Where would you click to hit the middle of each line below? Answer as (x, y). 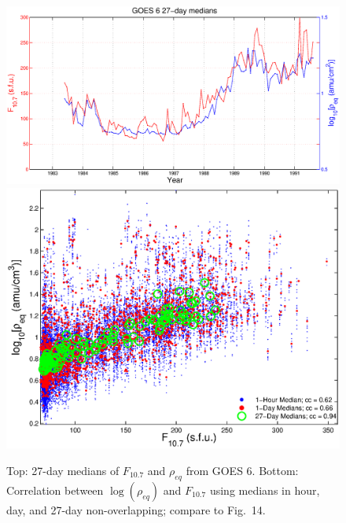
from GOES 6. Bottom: (242, 470)
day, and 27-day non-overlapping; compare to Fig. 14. (136, 509)
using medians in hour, (265, 490)
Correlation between (55, 490)
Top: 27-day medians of (63, 470)
